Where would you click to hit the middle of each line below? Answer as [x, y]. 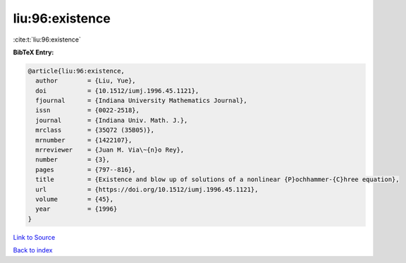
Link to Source [34, 237]
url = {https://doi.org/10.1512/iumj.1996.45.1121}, [147, 189]
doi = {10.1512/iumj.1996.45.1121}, [117, 91]
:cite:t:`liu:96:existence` [47, 39]
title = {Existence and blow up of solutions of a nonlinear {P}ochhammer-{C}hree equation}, [217, 179]
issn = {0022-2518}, [88, 110]
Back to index [33, 250]
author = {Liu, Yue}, [86, 81]
